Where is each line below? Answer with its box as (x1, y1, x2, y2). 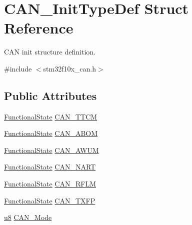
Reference (4, 17, 73, 38)
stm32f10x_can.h (43, 63, 96, 73)
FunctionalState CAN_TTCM (4, 111, 97, 121)
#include (4, 63, 32, 73)
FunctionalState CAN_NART (4, 161, 96, 172)
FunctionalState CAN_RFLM (4, 178, 96, 189)
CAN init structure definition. (4, 46, 95, 57)
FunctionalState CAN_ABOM (4, 128, 98, 138)
